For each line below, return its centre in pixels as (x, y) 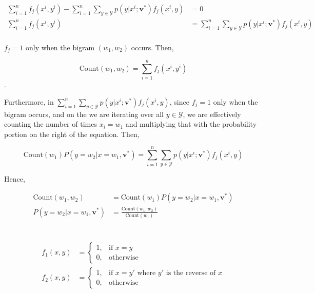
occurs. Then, (152, 47)
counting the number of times (51, 124)
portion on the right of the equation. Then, (72, 134)
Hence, (15, 178)
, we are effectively (212, 114)
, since (179, 101)
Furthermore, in (29, 101)
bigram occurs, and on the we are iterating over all (84, 114)
